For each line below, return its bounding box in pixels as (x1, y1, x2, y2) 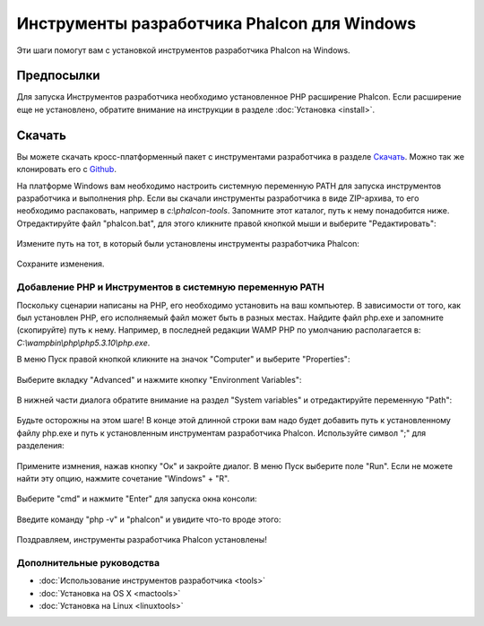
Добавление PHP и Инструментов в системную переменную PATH (16, 281, 324, 293)
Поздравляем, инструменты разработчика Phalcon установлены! (16, 535, 268, 545)
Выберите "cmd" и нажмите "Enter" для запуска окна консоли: (16, 493, 257, 504)
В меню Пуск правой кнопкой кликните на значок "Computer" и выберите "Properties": (16, 354, 350, 365)
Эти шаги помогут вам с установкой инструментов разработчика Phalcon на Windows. (16, 45, 350, 56)
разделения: (16, 440, 65, 451)
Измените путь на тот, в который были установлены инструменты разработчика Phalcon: (16, 239, 360, 249)
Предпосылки (16, 68, 100, 83)
